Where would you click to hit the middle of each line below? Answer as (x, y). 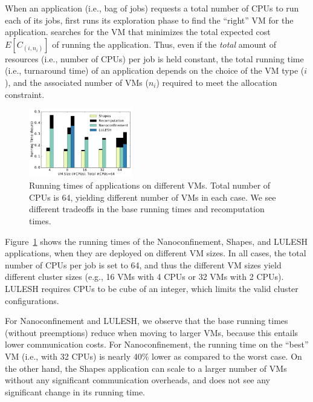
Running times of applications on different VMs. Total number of (150, 185)
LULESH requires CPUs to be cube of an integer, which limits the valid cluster (152, 288)
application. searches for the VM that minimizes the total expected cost (138, 32)
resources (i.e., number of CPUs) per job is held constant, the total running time (154, 58)
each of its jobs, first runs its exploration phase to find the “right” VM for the (149, 20)
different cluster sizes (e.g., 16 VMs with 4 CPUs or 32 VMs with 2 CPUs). (144, 277)
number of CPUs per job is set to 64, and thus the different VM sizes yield (143, 264)
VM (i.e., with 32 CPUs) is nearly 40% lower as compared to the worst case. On (153, 356)
